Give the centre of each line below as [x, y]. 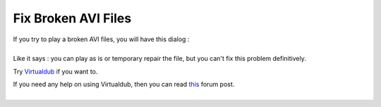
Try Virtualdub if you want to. [55, 71]
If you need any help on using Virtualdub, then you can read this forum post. [124, 85]
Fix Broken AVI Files [72, 18]
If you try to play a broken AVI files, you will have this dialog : [101, 39]
